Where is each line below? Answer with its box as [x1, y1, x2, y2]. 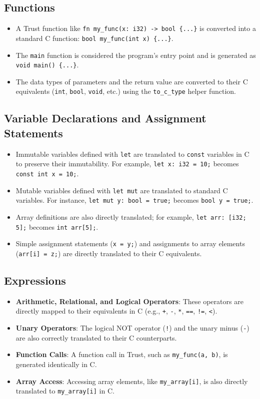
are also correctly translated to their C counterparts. [15, 332, 177, 343]
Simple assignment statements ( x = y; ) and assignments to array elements [15, 238, 245, 249]
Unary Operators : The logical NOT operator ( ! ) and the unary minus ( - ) [15, 323, 249, 333]
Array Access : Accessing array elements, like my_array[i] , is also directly [15, 376, 248, 386]
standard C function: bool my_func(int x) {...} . [15, 32, 173, 43]
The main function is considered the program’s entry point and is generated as [15, 49, 256, 60]
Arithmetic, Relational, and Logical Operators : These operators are [15, 296, 243, 306]
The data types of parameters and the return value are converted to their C [15, 76, 248, 86]
